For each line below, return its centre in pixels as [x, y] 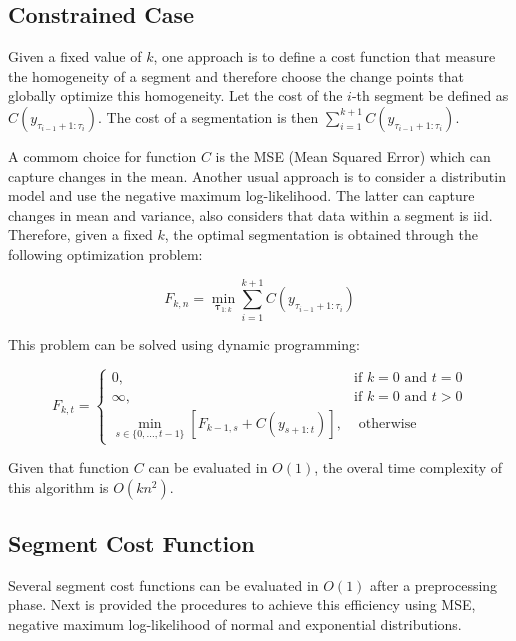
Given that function [69, 467]
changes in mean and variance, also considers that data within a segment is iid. [250, 214]
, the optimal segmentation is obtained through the [321, 234]
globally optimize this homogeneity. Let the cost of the [175, 95]
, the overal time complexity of [408, 467]
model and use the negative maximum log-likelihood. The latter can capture [241, 195]
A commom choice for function [102, 155]
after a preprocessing [434, 584]
